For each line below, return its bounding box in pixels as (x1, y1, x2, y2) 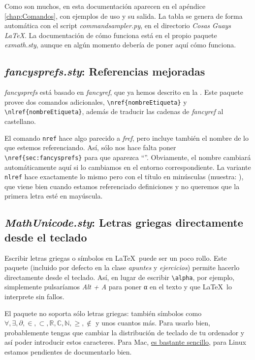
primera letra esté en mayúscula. (4, 191, 103, 201)
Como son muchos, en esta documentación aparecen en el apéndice (4, 1, 206, 11)
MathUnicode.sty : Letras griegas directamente (4, 215, 243, 230)
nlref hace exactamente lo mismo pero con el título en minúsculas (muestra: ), (4, 171, 244, 182)
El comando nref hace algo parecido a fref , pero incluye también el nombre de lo (4, 132, 249, 143)
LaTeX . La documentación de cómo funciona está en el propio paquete (4, 30, 217, 40)
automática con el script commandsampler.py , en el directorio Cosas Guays (4, 20, 231, 31)
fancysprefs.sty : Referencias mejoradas (4, 64, 205, 79)
